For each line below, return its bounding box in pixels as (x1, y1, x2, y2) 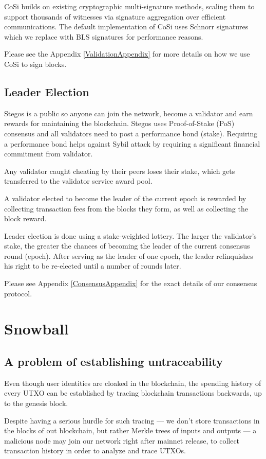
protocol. (4, 288, 32, 298)
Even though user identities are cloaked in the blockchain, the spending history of (4, 377, 261, 388)
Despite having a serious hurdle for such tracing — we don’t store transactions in (4, 415, 260, 426)
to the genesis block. (4, 398, 68, 409)
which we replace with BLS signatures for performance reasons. (4, 31, 203, 42)
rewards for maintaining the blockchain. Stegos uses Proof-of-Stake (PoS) (4, 118, 235, 129)
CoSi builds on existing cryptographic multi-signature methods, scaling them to (4, 1, 255, 11)
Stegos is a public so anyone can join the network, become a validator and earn (4, 108, 253, 118)
